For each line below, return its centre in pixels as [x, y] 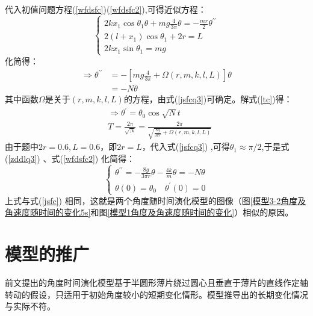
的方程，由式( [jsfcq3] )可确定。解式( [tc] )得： [208, 99]
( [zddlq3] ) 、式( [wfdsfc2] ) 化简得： [70, 158]
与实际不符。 [30, 306]
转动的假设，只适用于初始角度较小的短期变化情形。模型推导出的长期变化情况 [156, 294]
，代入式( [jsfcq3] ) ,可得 [186, 147]
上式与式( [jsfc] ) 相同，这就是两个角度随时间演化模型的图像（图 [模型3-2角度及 [156, 200]
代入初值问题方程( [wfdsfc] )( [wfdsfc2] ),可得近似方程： [106, 9]
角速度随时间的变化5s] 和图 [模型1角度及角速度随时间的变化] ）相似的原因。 [149, 212]
